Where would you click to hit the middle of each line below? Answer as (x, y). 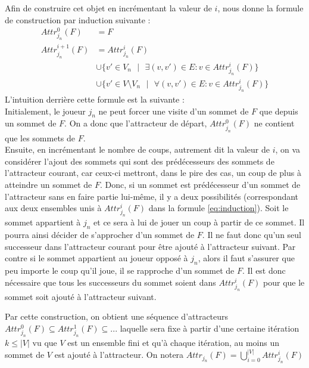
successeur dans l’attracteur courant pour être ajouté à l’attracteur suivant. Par (150, 246)
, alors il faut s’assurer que (246, 258)
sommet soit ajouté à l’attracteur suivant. (81, 296)
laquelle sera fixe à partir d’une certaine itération (210, 328)
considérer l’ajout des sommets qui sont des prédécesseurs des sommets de (140, 161)
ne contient (274, 123)
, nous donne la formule (260, 8)
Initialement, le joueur (45, 111)
